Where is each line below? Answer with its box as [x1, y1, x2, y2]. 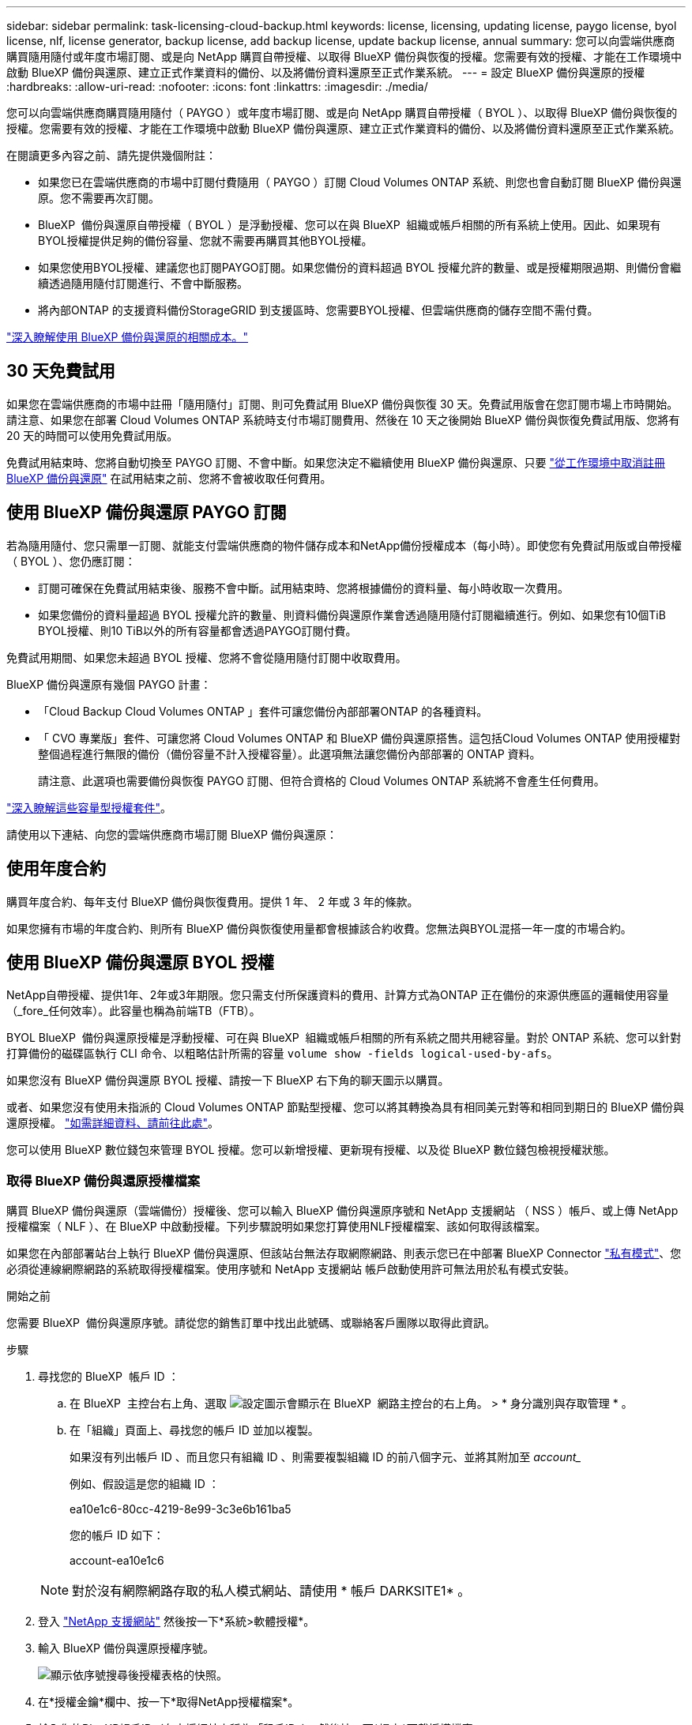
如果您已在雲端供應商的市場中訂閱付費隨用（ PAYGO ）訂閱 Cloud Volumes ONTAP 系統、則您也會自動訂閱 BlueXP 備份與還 [38, 175, 682, 189]
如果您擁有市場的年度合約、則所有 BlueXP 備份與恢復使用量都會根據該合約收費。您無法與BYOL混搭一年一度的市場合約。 [6, 921, 632, 935]
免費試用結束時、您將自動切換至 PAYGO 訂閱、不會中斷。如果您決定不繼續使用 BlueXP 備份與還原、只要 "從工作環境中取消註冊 [6, 455, 666, 469]
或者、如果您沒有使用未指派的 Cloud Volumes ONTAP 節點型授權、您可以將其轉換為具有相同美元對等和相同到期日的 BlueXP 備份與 [6, 1100, 685, 1114]
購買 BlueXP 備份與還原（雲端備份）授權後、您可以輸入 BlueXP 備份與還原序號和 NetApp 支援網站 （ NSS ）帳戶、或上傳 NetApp [6, 1204, 679, 1218]
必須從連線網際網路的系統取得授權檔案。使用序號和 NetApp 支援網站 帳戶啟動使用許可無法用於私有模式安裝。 [6, 1262, 575, 1276]
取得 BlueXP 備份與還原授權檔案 [6, 1172, 201, 1189]
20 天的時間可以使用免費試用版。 [6, 428, 179, 442]
